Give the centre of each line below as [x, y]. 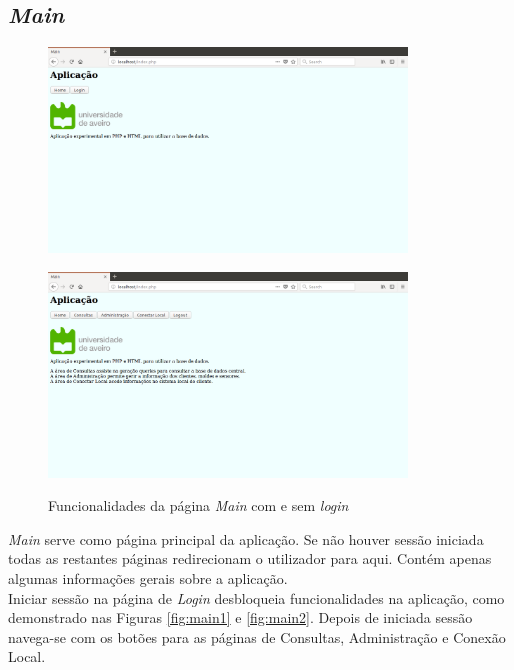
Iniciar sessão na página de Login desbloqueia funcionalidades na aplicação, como [256, 597]
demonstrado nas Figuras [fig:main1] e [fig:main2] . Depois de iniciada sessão [240, 617]
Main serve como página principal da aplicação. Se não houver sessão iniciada [246, 538]
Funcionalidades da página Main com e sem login [198, 505]
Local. [27, 656]
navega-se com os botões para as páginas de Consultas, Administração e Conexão [257, 636]
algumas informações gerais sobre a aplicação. [148, 577]
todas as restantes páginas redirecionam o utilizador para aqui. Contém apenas [250, 558]
